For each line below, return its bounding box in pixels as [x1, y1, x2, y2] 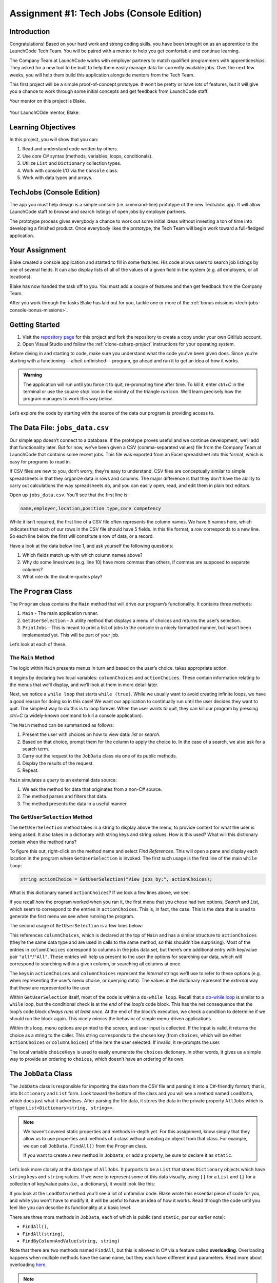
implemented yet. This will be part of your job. [22, 632, 120, 638]
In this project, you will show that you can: [9, 137, 98, 143]
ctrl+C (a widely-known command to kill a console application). [9, 712, 143, 718]
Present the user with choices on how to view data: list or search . [22, 731, 161, 737]
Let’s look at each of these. [9, 641, 67, 647]
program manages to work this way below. [23, 396, 113, 402]
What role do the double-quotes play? [22, 574, 103, 580]
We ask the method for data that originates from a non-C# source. [22, 786, 163, 792]
